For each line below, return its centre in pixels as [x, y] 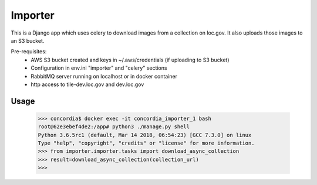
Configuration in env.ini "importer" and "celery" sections [99, 68]
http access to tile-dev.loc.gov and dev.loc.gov [87, 84]
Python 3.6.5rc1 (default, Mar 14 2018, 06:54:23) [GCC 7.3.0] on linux [145, 135]
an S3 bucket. [28, 40]
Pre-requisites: [29, 52]
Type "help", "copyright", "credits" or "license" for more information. [146, 143]
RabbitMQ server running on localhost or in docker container [104, 76]
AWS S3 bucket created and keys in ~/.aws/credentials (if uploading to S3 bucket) [130, 60]
